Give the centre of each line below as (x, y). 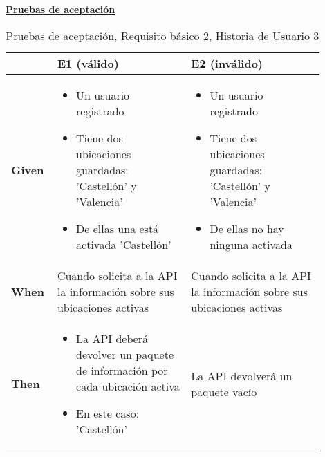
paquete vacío (224, 391)
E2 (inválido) (227, 63)
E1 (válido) (88, 63)
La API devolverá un (242, 375)
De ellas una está (118, 228)
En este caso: (108, 413)
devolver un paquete (125, 354)
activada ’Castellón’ (124, 244)
